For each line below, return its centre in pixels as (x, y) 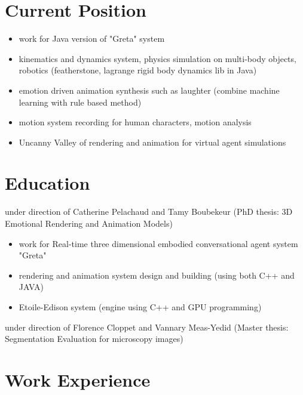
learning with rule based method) (80, 102)
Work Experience (78, 379)
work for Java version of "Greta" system (92, 38)
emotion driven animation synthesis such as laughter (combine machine (149, 90)
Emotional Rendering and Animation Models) (89, 223)
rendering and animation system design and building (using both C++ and (157, 275)
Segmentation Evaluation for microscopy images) (94, 339)
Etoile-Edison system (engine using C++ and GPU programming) (140, 306)
